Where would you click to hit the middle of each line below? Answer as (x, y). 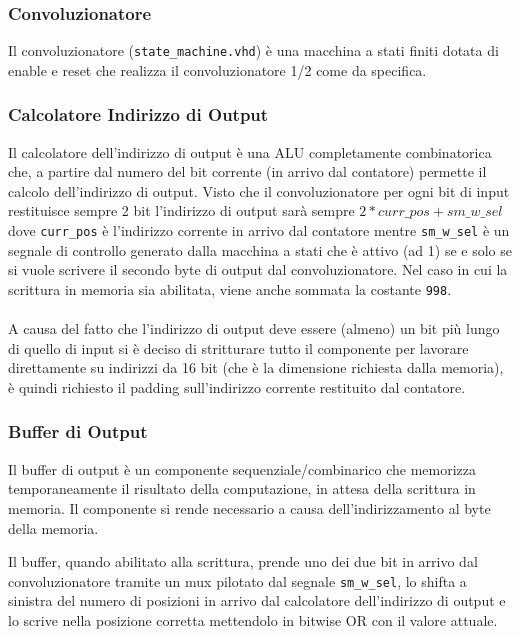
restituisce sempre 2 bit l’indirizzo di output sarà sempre (181, 210)
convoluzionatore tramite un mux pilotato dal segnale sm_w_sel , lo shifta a (237, 580)
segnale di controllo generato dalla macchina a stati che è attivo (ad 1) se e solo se (260, 249)
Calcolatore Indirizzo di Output (138, 114)
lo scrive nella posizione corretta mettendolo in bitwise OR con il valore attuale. (253, 619)
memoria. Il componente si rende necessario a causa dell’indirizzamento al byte (249, 507)
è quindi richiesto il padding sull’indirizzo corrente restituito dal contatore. (237, 386)
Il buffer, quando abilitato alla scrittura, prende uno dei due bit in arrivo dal (243, 561)
